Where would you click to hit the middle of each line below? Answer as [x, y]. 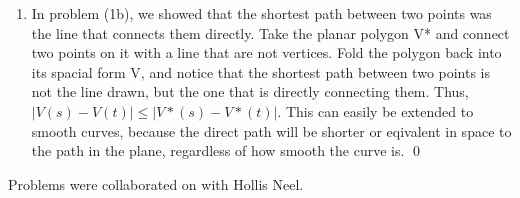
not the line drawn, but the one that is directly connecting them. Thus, [250, 91]
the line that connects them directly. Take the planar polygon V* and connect [270, 32]
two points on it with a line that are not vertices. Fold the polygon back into [266, 52]
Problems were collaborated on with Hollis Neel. [156, 183]
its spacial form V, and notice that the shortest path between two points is [261, 71]
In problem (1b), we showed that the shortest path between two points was [261, 13]
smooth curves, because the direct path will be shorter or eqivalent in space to [271, 130]
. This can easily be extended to [375, 110]
